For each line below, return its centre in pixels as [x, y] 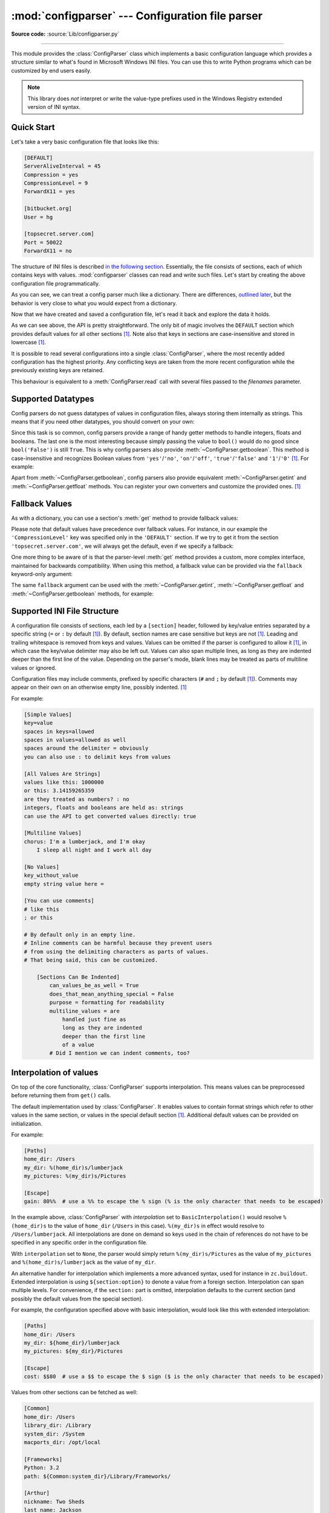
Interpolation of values [55, 1072]
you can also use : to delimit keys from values [97, 757]
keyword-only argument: [42, 574]
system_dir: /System [54, 1434]
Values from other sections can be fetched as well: [74, 1393]
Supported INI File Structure [65, 611]
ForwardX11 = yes [50, 192]
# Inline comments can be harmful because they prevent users [118, 943]
